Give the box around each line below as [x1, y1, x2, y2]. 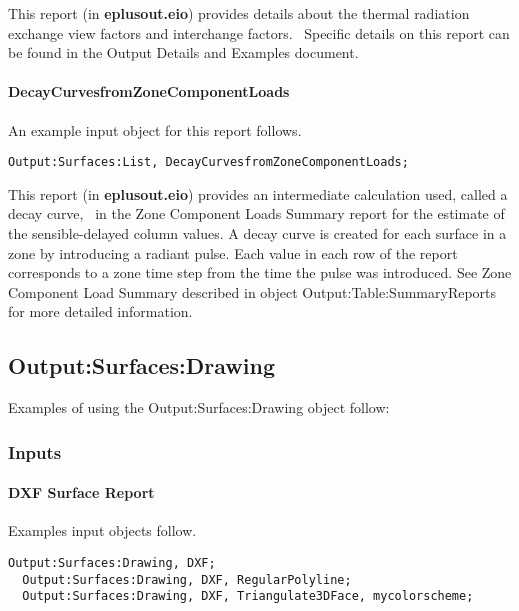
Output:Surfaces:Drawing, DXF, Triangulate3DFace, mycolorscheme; [22, 589, 474, 604]
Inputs [8, 439, 62, 464]
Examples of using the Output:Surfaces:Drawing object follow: [8, 397, 390, 418]
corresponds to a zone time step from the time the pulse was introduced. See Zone [8, 262, 512, 283]
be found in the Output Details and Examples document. [8, 42, 359, 63]
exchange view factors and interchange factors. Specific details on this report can [8, 22, 510, 43]
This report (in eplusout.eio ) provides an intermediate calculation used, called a [8, 183, 508, 204]
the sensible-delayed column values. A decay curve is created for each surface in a [8, 223, 507, 244]
